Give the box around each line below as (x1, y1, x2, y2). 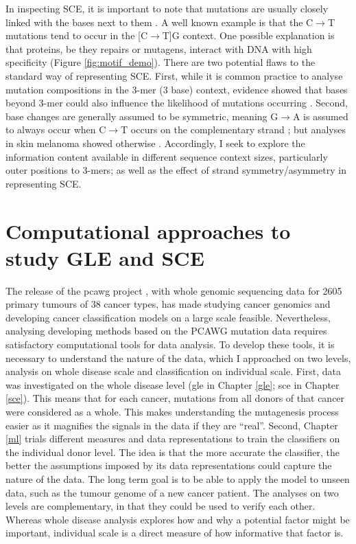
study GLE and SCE (5, 243, 204, 271)
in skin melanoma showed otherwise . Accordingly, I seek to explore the (5, 135, 305, 150)
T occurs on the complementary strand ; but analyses (121, 122, 346, 137)
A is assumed (292, 109, 348, 123)
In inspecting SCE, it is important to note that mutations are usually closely (5, 1, 329, 15)
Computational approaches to (5, 216, 291, 245)
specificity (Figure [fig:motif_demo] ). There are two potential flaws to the (5, 55, 316, 69)
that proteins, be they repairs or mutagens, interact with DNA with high (5, 41, 312, 56)
